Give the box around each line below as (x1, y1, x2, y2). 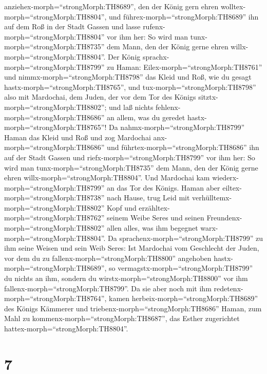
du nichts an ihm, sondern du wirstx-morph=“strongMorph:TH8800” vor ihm (4, 273, 248, 284)
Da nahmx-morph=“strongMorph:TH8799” (109, 122, 245, 133)
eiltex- (222, 182, 242, 193)
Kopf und (107, 202, 137, 213)
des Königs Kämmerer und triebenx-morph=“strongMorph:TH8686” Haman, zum (4, 303, 262, 313)
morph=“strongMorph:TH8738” (4, 192, 105, 203)
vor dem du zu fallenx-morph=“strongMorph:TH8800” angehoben (4, 252, 212, 263)
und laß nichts (109, 101, 154, 112)
